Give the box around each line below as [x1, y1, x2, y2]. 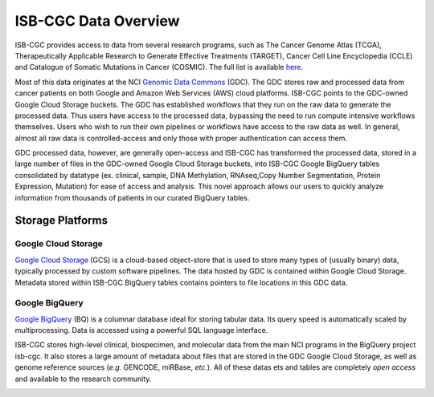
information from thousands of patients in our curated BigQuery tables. [14, 192, 250, 202]
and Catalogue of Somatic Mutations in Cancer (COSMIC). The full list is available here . [14, 63, 304, 72]
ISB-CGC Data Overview [14, 12, 180, 30]
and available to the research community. [14, 374, 152, 383]
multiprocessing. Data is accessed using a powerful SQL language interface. [14, 326, 268, 335]
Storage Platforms [14, 213, 108, 228]
